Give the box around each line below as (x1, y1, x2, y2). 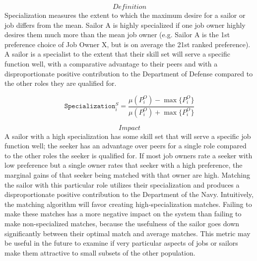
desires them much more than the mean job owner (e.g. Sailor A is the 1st (4, 29, 230, 40)
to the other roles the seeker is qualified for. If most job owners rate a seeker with (4, 150, 253, 160)
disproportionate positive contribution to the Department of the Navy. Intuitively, (4, 189, 254, 199)
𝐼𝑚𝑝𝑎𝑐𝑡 (118, 124, 141, 131)
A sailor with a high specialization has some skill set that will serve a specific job (4, 130, 251, 141)
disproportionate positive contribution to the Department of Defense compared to (4, 68, 253, 78)
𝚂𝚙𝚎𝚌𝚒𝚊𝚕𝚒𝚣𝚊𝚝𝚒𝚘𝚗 (64, 103, 116, 110)
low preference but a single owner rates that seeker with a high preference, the (4, 160, 243, 170)
